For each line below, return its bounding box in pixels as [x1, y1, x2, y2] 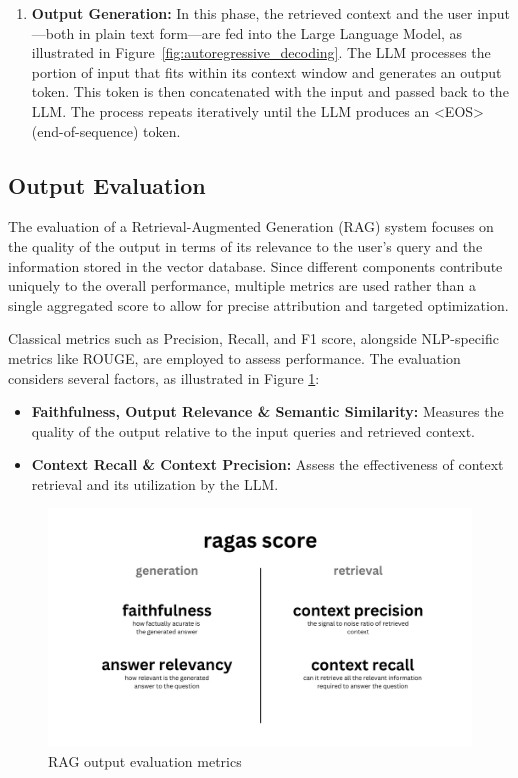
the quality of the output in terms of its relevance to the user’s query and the [8, 235, 483, 256]
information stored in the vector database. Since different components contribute [8, 255, 503, 276]
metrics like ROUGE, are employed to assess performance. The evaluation [8, 347, 461, 368]
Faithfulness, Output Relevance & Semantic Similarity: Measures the [31, 401, 504, 422]
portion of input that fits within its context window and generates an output [31, 61, 502, 82]
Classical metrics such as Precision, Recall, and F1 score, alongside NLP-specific [8, 328, 499, 349]
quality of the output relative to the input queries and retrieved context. [31, 420, 476, 441]
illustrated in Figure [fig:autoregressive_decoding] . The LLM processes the [31, 42, 491, 63]
